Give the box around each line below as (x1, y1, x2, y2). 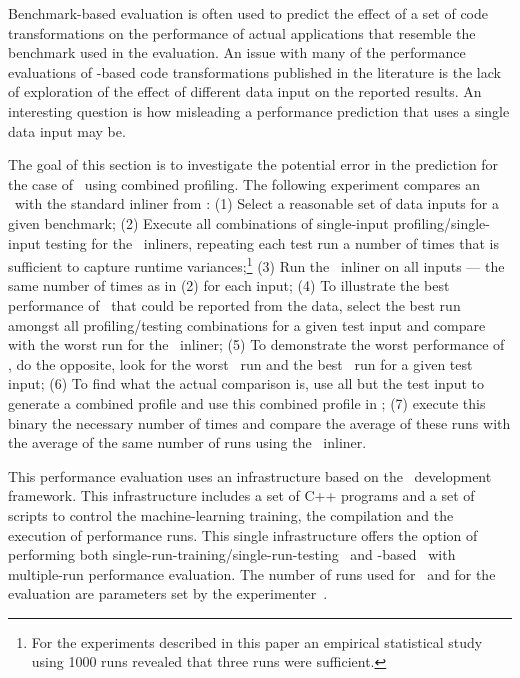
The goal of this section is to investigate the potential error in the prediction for (8, 154, 499, 175)
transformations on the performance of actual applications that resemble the (8, 22, 476, 43)
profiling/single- (393, 212, 490, 233)
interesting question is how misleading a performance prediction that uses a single (8, 100, 510, 121)
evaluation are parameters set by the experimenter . (8, 583, 328, 604)
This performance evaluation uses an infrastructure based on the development (8, 465, 492, 486)
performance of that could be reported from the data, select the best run (8, 294, 461, 315)
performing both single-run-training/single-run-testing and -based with (8, 544, 456, 565)
